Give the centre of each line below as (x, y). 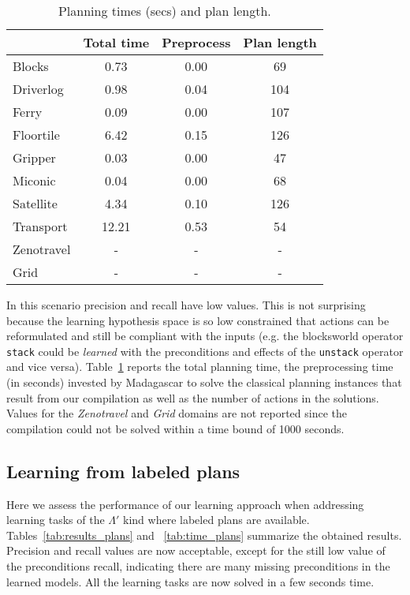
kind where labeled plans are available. (216, 520)
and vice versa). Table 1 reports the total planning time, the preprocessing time (200, 367)
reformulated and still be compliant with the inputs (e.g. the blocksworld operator (205, 336)
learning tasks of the (56, 520)
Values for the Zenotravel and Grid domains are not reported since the (177, 413)
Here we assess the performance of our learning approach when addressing (185, 504)
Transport (40, 226)
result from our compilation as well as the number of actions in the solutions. (193, 397)
